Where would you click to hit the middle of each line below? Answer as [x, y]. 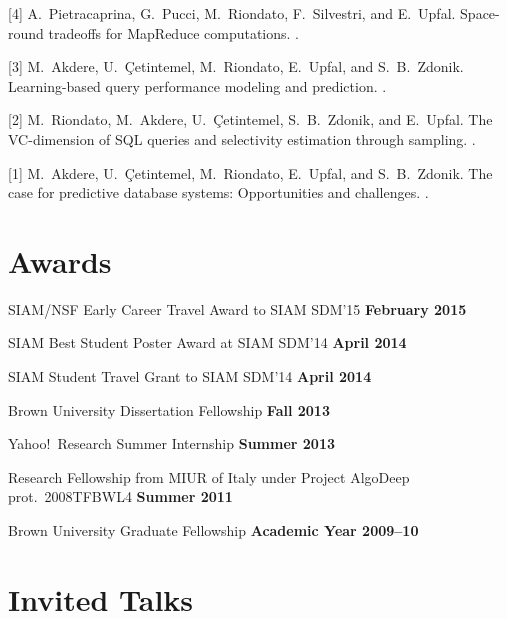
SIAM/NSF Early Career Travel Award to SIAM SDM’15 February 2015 [237, 308]
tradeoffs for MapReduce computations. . [174, 32]
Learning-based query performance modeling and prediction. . [197, 85]
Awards [60, 260]
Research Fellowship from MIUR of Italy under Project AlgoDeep [209, 476]
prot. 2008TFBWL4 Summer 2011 [120, 496]
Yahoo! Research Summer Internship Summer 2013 [171, 443]
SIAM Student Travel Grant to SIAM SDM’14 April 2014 [190, 376]
